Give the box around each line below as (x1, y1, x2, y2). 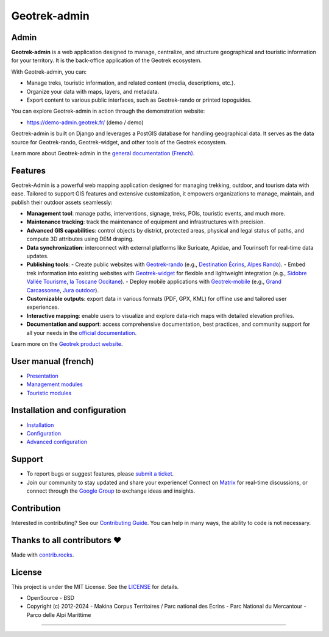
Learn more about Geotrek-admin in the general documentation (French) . (11, 149, 195, 157)
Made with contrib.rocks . (11, 551, 74, 558)
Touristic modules (26, 389, 72, 396)
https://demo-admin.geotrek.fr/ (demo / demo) (26, 119, 144, 126)
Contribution (11, 503, 61, 513)
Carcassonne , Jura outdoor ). (26, 286, 99, 294)
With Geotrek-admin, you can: (11, 68, 87, 76)
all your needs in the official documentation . (26, 329, 137, 336)
